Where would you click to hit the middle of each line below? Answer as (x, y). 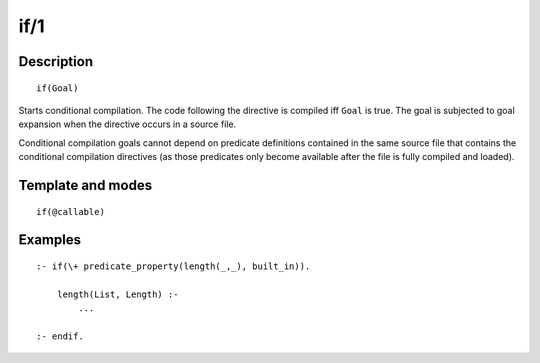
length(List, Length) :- (117, 294)
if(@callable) (70, 211)
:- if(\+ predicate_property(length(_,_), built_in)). (173, 266)
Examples (50, 240)
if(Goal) (57, 88)
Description (56, 61)
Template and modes (85, 185)
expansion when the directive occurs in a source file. (127, 124)
